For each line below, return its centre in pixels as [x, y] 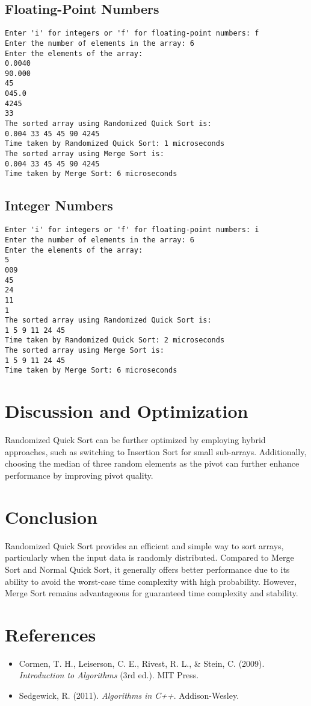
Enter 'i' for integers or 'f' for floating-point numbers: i [132, 230]
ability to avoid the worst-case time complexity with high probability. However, [151, 581]
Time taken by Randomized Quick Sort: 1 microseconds [115, 144]
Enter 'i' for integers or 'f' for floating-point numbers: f [132, 33]
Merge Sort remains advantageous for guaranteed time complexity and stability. [152, 593]
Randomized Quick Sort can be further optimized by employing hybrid [135, 440]
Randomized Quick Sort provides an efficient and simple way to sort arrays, [144, 545]
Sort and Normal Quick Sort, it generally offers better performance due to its [147, 569]
